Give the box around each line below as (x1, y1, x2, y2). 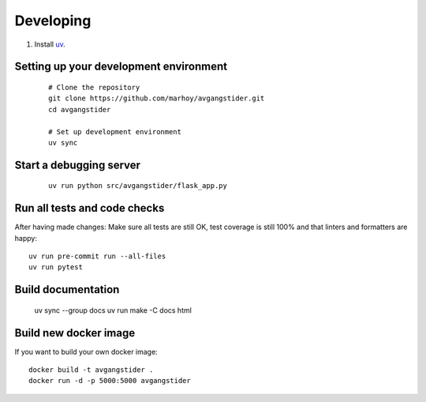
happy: (14, 233, 37, 242)
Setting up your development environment (14, 60, 228, 73)
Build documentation (14, 283, 120, 296)
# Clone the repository (48, 83, 140, 92)
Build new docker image (14, 326, 136, 340)
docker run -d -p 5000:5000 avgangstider (28, 376, 191, 385)
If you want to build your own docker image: (14, 347, 158, 356)
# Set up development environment (48, 127, 181, 136)
